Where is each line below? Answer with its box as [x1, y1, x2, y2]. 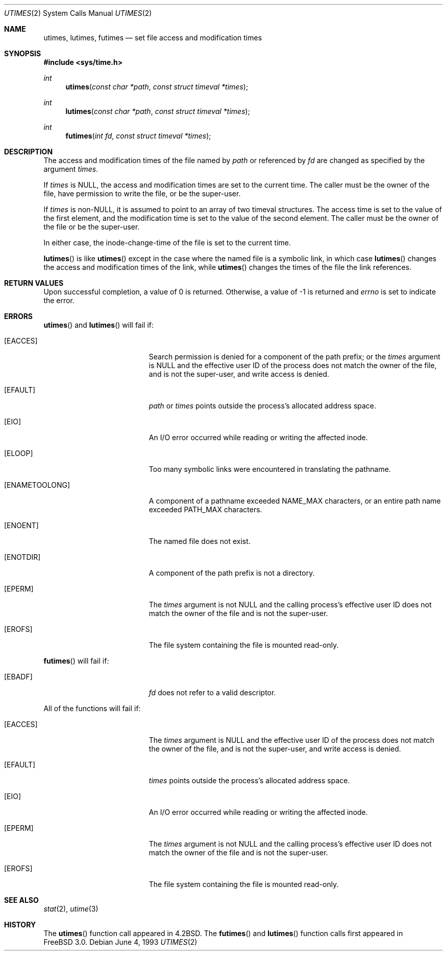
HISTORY [4, 920, 36, 929]
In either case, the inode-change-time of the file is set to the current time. [43, 238, 291, 247]
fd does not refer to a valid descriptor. [148, 688, 276, 697]
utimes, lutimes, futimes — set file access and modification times [43, 33, 262, 42]
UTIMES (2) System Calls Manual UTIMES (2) [4, 9, 152, 17]
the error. [43, 296, 74, 305]
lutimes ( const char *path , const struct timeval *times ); [65, 107, 250, 116]
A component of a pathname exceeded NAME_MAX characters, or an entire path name [148, 496, 441, 505]
